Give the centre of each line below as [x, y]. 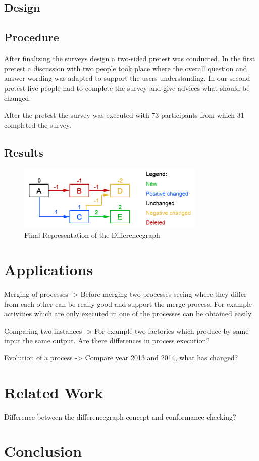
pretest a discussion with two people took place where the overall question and [126, 68]
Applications [49, 269]
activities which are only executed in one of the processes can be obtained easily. [129, 314]
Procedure [32, 37]
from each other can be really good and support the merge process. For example [128, 304]
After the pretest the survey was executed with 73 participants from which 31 [124, 114]
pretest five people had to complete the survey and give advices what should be [127, 88]
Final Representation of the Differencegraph [92, 235]
